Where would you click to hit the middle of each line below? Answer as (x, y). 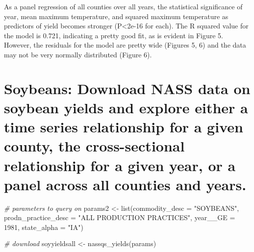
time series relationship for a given (124, 127)
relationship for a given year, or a (120, 165)
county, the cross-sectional (94, 146)
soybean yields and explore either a (126, 107)
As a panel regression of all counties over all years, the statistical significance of (123, 6)
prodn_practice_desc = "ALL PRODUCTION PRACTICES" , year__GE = (120, 217)
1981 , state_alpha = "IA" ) (44, 227)
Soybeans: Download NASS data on (127, 88)
